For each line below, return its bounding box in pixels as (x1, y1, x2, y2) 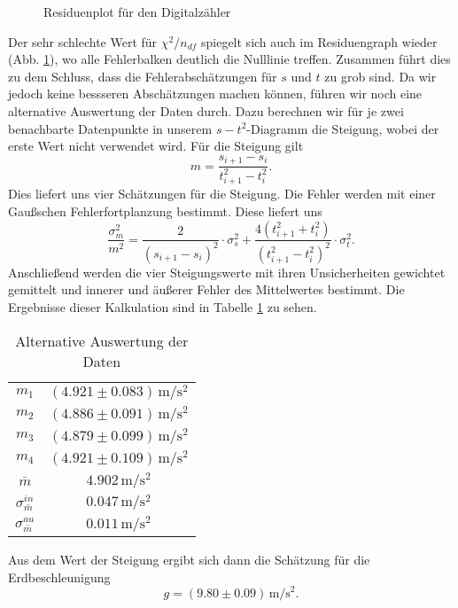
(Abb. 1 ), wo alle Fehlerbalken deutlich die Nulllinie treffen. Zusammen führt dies (8, 50, 451, 68)
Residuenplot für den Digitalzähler (43, 3, 231, 20)
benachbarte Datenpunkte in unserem (8, 119, 213, 137)
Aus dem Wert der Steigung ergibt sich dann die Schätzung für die (8, 550, 370, 569)
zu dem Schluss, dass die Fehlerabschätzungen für (8, 66, 277, 85)
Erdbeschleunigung (8, 567, 111, 586)
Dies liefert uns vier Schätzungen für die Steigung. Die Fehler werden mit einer (8, 184, 436, 203)
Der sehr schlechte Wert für (8, 32, 158, 51)
